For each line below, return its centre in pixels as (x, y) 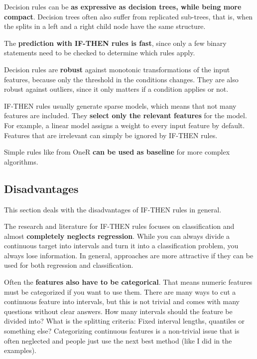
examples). (20, 350)
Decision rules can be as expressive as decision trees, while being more (123, 6)
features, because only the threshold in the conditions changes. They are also (121, 79)
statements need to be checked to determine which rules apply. (100, 53)
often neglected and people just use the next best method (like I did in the (118, 340)
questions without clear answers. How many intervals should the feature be (118, 311)
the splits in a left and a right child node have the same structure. (105, 26)
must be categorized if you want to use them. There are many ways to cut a (120, 291)
